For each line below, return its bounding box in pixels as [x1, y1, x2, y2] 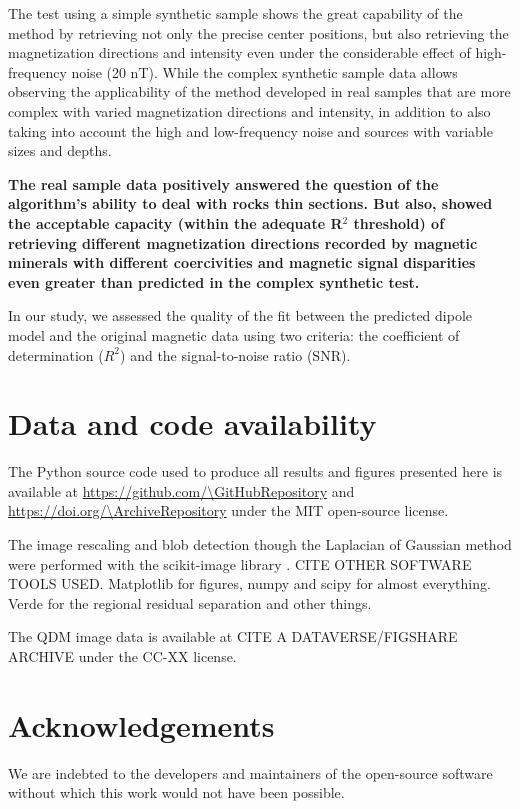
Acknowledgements [8, 704, 275, 745]
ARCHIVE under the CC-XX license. [8, 645, 237, 666]
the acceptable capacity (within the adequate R [8, 212, 343, 233]
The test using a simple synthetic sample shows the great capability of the [8, 3, 463, 23]
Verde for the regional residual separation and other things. [8, 592, 372, 613]
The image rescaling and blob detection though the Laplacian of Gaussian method [8, 534, 512, 554]
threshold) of [353, 212, 445, 233]
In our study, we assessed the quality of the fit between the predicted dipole [8, 305, 473, 326]
